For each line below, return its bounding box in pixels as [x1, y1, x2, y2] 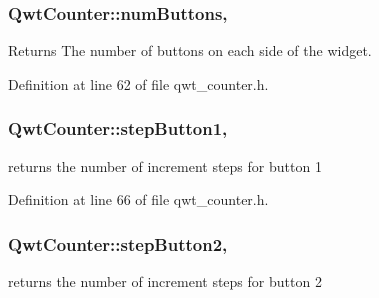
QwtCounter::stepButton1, [8, 116, 228, 141]
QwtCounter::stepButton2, [8, 231, 228, 256]
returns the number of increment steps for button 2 [8, 271, 322, 292]
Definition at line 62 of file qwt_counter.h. [8, 73, 269, 94]
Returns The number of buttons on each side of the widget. [8, 40, 372, 61]
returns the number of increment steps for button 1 [8, 155, 322, 176]
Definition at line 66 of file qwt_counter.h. [8, 189, 269, 210]
